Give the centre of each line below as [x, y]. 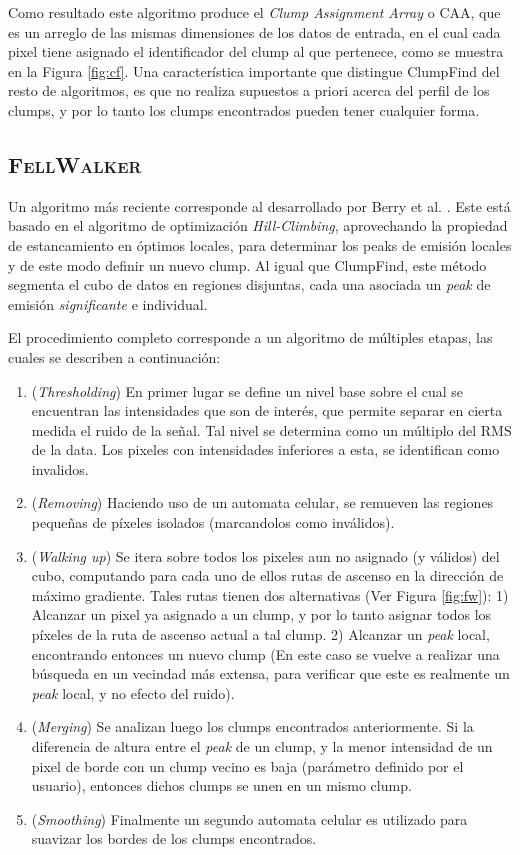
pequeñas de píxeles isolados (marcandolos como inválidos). [213, 522]
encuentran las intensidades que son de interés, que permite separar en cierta [267, 410]
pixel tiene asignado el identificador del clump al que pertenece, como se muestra [256, 51]
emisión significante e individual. [108, 303]
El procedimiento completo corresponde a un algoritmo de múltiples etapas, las [250, 337]
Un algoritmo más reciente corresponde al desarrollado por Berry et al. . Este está [259, 205]
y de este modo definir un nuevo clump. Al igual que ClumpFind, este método [247, 264]
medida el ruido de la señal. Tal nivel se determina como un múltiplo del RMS [271, 429]
